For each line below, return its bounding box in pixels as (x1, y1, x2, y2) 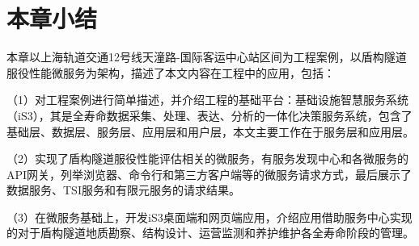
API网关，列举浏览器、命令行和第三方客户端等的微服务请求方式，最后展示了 (6, 165, 413, 182)
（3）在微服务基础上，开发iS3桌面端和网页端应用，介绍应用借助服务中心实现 (6, 208, 413, 225)
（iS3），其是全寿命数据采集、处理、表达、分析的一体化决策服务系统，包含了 (6, 106, 413, 123)
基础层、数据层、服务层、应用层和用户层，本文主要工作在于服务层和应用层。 (6, 123, 414, 140)
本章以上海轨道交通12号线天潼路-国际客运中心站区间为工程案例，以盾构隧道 (6, 48, 407, 65)
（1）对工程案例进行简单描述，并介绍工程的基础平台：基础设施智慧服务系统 (6, 91, 408, 108)
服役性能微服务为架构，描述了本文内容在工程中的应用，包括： (6, 64, 335, 81)
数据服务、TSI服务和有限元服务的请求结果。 (6, 181, 240, 198)
